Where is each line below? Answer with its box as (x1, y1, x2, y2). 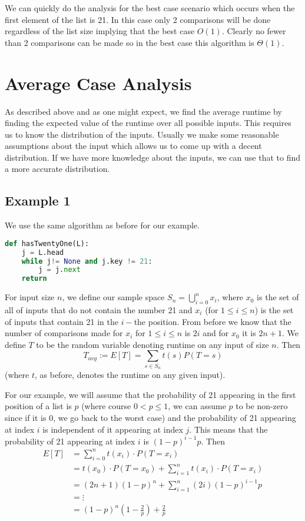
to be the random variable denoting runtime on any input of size (36, 338, 269, 350)
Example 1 (5, 191, 71, 210)
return (21, 274, 47, 283)
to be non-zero (236, 400, 288, 412)
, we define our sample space (62, 291, 165, 303)
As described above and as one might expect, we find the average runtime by (5, 105, 282, 117)
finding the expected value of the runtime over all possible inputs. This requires (5, 117, 291, 129)
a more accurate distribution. (5, 162, 110, 175)
